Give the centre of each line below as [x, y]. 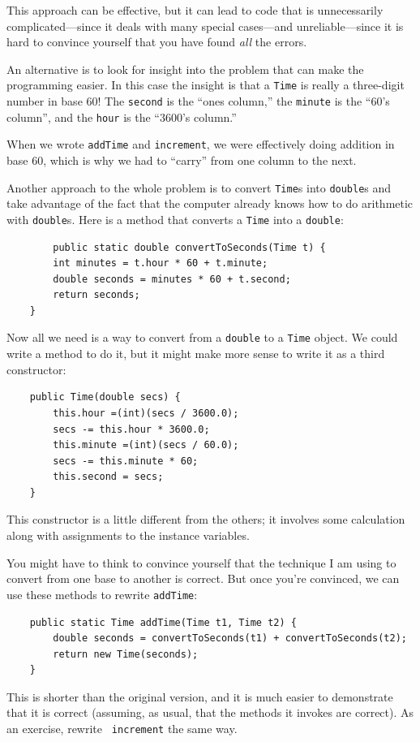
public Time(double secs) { [105, 397]
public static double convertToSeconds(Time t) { [189, 247]
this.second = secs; [108, 477]
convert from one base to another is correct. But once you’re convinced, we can [203, 578]
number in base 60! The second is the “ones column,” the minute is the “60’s [198, 101]
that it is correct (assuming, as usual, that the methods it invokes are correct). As [210, 712]
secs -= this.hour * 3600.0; [131, 429]
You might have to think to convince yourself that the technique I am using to [201, 562]
